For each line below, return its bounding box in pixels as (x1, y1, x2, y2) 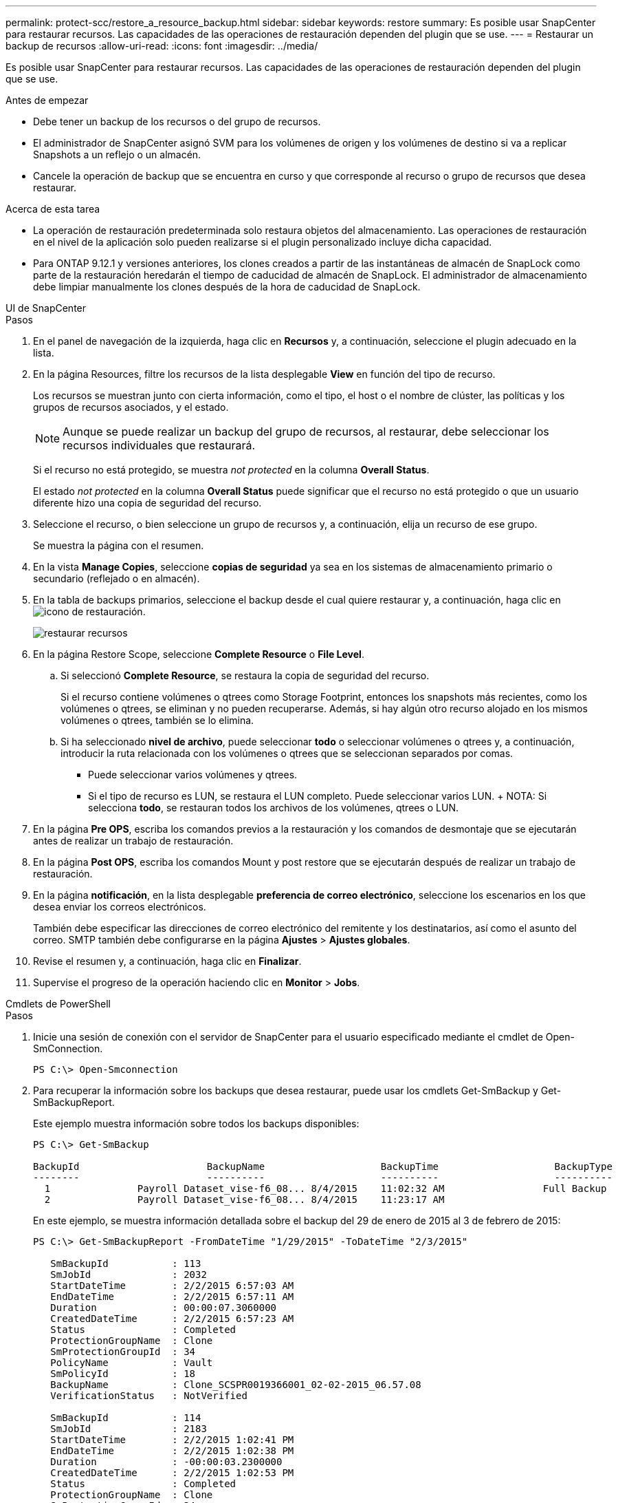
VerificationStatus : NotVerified (50, 1390, 247, 1401)
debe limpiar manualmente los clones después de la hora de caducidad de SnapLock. (33, 281, 421, 292)
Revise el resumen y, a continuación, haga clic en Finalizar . (33, 955, 302, 967)
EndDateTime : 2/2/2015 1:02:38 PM (50, 1445, 294, 1456)
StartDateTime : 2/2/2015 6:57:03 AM (50, 1280, 294, 1291)
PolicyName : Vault (50, 1357, 213, 1368)
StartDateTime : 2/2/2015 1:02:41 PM (50, 1434, 294, 1445)
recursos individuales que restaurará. (63, 438, 256, 452)
